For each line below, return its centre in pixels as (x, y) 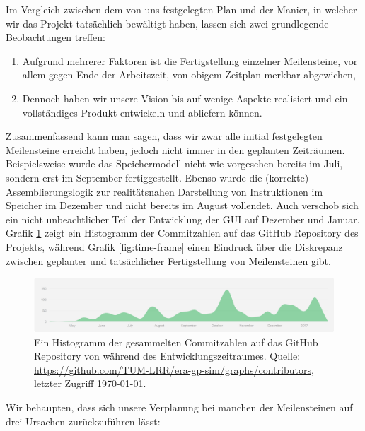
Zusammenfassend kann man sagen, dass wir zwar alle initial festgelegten (164, 136)
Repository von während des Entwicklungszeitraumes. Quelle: (167, 356)
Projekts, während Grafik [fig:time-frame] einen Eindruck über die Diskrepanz (174, 246)
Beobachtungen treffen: (56, 37)
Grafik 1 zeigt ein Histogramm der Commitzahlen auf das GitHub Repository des (182, 233)
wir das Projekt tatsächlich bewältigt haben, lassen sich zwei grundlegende (167, 23)
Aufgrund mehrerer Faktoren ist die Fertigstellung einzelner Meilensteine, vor (190, 60)
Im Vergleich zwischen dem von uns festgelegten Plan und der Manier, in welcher (181, 9)
